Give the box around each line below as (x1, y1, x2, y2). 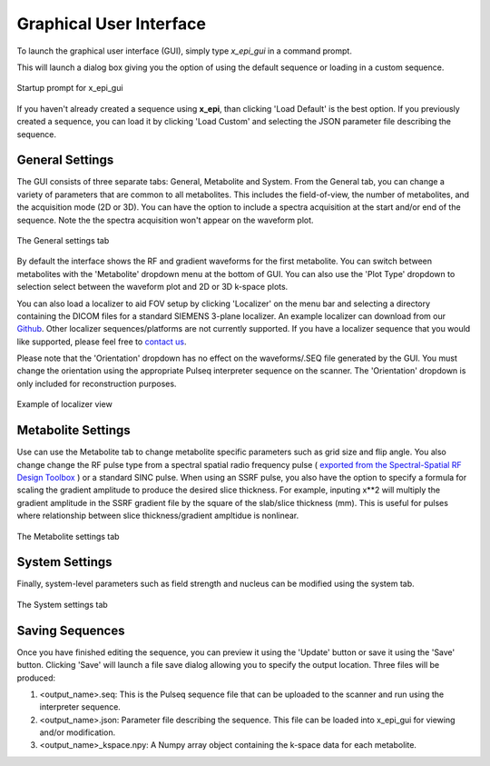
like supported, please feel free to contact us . (16, 336, 187, 347)
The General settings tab (16, 234, 110, 245)
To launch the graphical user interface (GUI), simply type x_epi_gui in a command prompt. (16, 45, 353, 56)
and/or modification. (39, 727, 116, 738)
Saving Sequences (16, 622, 125, 638)
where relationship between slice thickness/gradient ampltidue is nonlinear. (16, 510, 299, 522)
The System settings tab (16, 599, 108, 610)
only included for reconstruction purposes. (16, 378, 177, 389)
